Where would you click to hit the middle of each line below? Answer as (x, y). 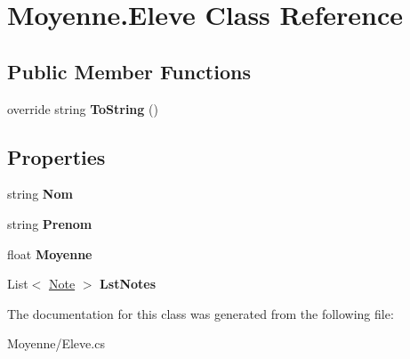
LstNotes (128, 284)
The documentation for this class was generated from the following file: (201, 313)
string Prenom (50, 223)
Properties (56, 156)
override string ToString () (83, 108)
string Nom (40, 194)
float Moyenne (50, 253)
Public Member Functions (129, 71)
